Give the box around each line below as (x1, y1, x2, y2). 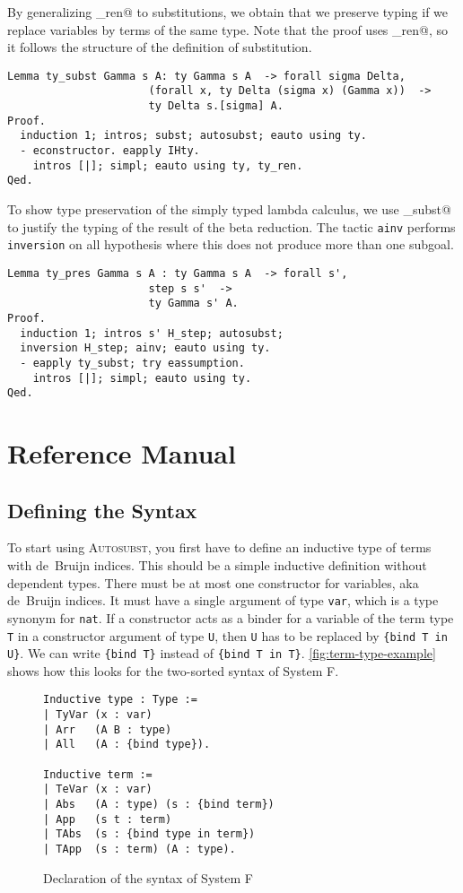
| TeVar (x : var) (43, 783, 153, 796)
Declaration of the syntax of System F (43, 868, 253, 887)
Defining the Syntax (7, 496, 197, 524)
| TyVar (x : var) (43, 708, 153, 722)
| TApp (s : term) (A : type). (43, 842, 236, 855)
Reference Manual (7, 435, 236, 472)
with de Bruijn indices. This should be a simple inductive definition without (7, 556, 427, 575)
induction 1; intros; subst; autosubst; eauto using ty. (20, 129, 367, 143)
